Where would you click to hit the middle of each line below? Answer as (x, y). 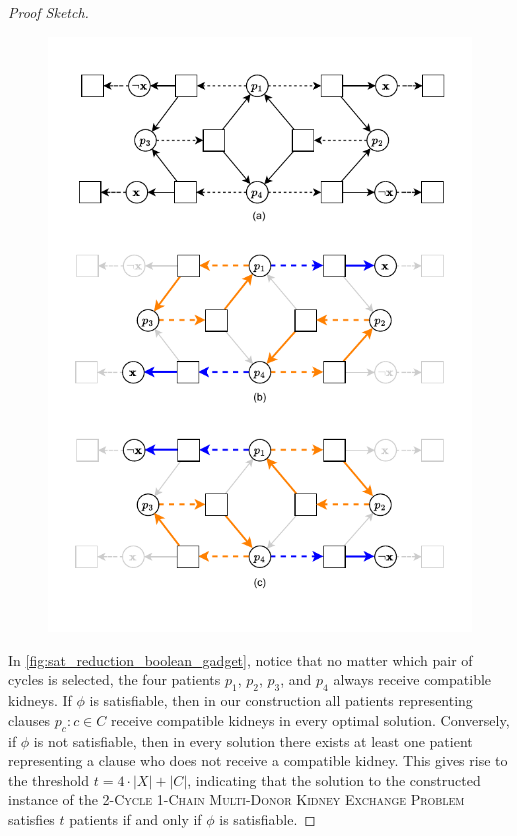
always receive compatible (412, 679)
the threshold (49, 779)
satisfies (31, 819)
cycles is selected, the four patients (114, 679)
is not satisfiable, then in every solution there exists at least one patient (253, 740)
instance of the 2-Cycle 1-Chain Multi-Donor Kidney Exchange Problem (236, 799)
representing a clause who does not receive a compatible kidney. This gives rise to (258, 760)
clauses (29, 719)
